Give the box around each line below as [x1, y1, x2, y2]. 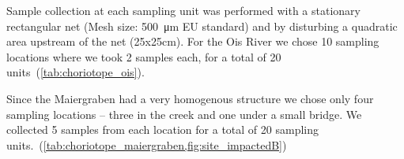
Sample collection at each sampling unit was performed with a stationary [6, 2, 361, 18]
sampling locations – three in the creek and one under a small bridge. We [6, 105, 362, 122]
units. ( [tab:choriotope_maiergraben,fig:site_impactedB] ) [6, 136, 287, 153]
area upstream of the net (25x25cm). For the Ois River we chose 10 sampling [6, 33, 379, 50]
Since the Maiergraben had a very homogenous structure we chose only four [6, 90, 374, 106]
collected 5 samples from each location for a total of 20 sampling [6, 121, 319, 138]
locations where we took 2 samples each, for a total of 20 [6, 48, 281, 65]
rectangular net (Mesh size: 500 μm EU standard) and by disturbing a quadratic [6, 17, 398, 34]
